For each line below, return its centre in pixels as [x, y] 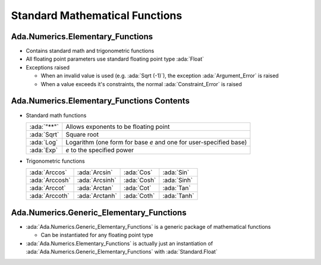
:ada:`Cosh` [140, 180]
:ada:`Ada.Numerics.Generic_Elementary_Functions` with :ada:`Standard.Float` [122, 252]
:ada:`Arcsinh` [97, 180]
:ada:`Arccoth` [49, 196]
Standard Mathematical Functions [97, 15]
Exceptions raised [48, 67]
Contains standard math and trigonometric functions [90, 51]
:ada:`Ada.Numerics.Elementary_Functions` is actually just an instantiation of [119, 243]
